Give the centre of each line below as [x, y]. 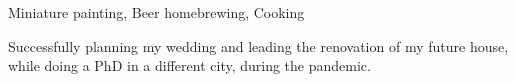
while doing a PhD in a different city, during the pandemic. [189, 65]
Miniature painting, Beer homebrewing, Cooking [156, 12]
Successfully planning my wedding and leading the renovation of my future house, [258, 45]
